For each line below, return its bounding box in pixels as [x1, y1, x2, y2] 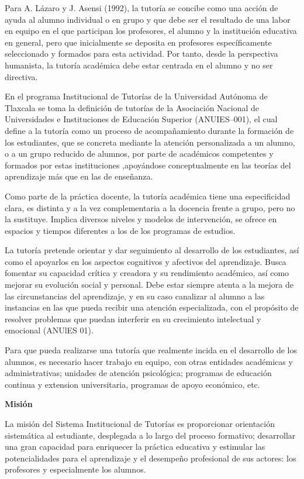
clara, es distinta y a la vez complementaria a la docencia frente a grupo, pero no [5, 201, 295, 213]
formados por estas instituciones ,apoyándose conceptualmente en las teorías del [5, 158, 291, 171]
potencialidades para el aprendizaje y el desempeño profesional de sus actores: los [5, 452, 296, 464]
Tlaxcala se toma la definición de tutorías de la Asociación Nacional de [5, 101, 260, 113]
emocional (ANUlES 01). [5, 324, 94, 336]
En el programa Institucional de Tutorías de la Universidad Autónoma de [5, 90, 268, 102]
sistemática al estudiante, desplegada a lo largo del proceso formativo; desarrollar [5, 429, 296, 441]
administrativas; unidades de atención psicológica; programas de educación [5, 367, 272, 379]
